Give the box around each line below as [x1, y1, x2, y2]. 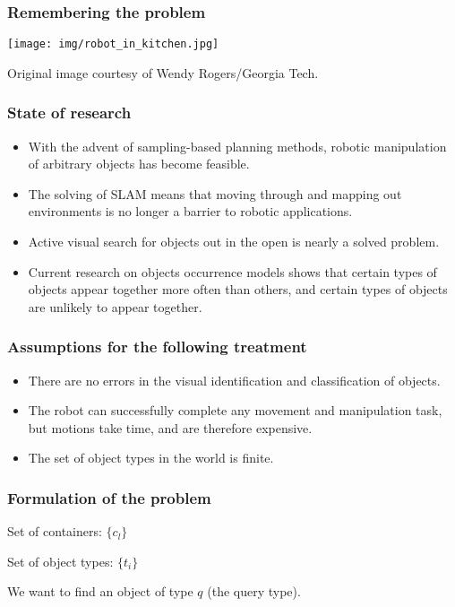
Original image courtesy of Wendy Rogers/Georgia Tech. [7, 63, 319, 82]
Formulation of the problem [7, 486, 211, 508]
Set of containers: [7, 522, 102, 541]
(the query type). [207, 582, 301, 601]
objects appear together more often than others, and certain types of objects [28, 280, 448, 299]
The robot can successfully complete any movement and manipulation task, [28, 401, 442, 420]
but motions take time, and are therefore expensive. [28, 418, 313, 437]
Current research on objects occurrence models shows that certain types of [28, 262, 437, 281]
